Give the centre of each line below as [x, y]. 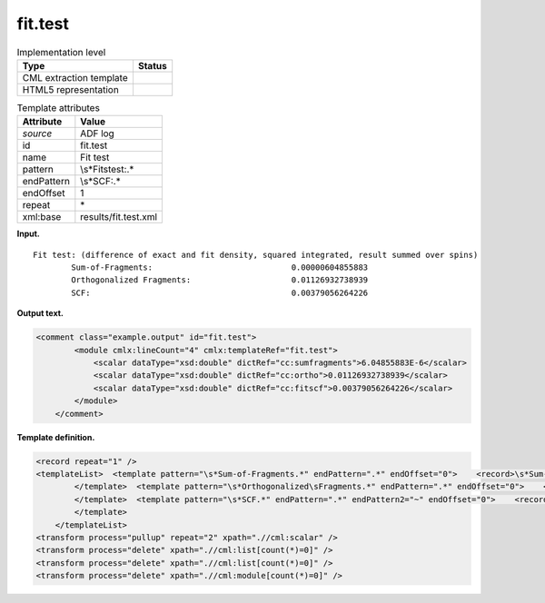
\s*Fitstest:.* [107, 170]
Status [152, 65]
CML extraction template [75, 77]
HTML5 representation [71, 89]
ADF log [98, 133]
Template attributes [58, 108]
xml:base [42, 217]
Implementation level [61, 52]
